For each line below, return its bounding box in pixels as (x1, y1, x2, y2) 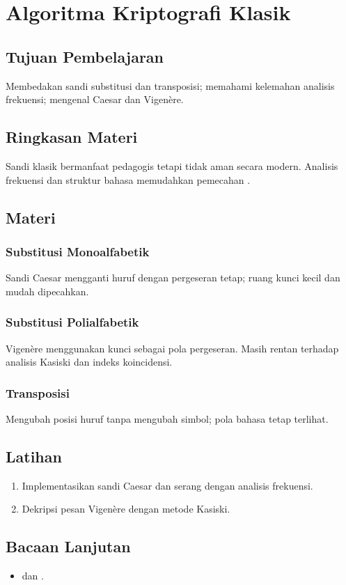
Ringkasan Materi (6, 126, 138, 148)
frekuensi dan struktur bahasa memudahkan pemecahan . (6, 172, 251, 187)
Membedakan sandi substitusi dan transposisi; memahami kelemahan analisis (6, 78, 335, 93)
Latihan (6, 445, 62, 467)
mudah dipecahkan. (6, 283, 89, 298)
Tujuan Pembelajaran (6, 45, 164, 67)
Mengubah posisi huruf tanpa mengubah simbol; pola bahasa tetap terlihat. (6, 411, 329, 426)
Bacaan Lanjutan (6, 536, 131, 557)
